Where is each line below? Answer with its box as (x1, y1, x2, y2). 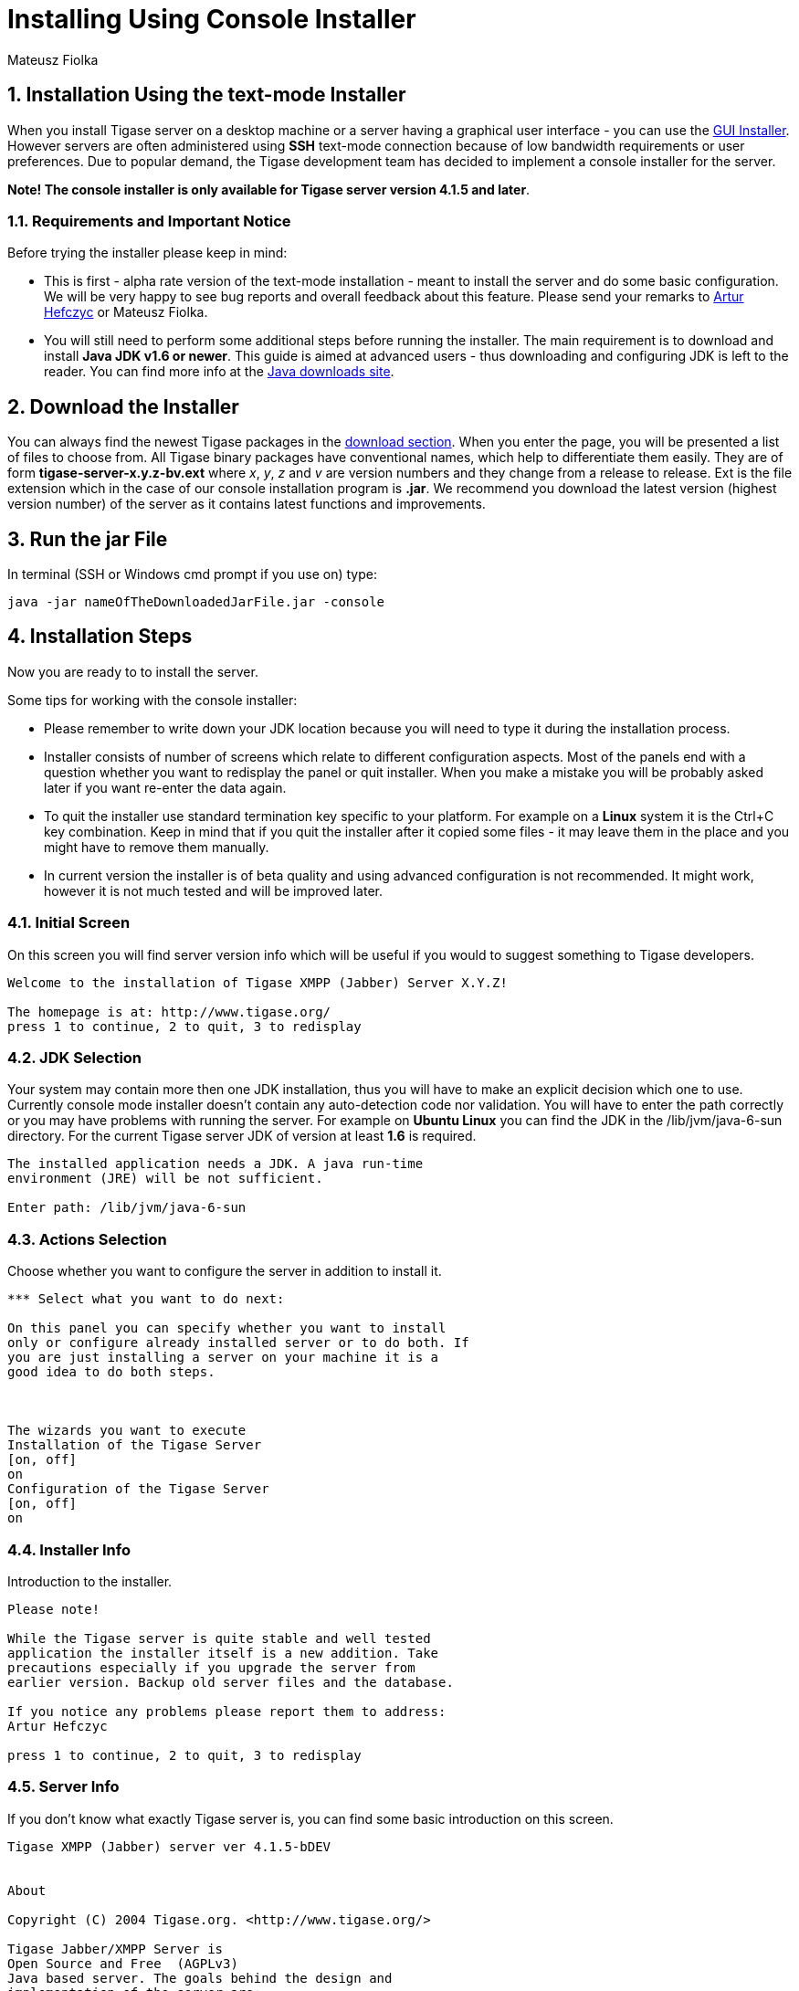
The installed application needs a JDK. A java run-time (7, 1156, 424, 1172)
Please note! (7, 1601, 100, 1617)
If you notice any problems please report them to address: (7, 1703, 447, 1719)
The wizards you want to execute (7, 1423, 247, 1438)
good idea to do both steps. (7, 1364, 216, 1380)
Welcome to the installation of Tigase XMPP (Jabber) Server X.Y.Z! (7, 974, 508, 990)
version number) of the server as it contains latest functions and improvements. (7, 496, 486, 512)
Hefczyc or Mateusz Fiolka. (44, 304, 208, 321)
